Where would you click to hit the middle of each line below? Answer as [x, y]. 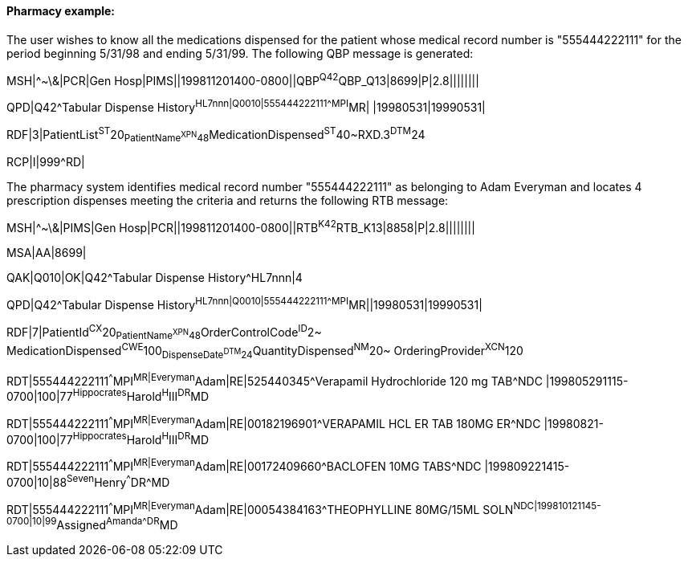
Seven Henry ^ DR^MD [118, 481]
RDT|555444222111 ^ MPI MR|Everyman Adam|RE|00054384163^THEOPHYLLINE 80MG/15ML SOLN [260, 508]
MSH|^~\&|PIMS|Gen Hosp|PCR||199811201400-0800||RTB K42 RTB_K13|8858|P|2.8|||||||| [241, 227]
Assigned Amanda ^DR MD [117, 524]
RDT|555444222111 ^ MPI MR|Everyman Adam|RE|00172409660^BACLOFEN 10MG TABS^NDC [244, 465]
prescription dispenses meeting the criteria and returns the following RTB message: [228, 201]
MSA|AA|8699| [47, 253]
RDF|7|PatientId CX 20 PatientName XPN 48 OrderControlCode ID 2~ [164, 332]
